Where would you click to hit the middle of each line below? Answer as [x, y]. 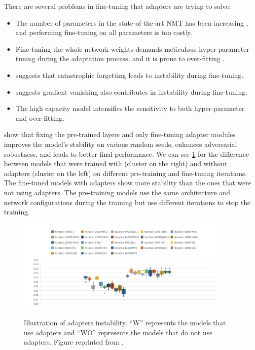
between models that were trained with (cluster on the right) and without [116, 163]
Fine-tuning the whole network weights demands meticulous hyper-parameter [132, 49]
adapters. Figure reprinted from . [74, 342]
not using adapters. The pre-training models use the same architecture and [117, 192]
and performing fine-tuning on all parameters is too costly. [104, 32]
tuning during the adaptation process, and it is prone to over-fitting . [120, 58]
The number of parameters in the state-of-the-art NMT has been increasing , [132, 22]
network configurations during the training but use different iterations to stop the [127, 202]
